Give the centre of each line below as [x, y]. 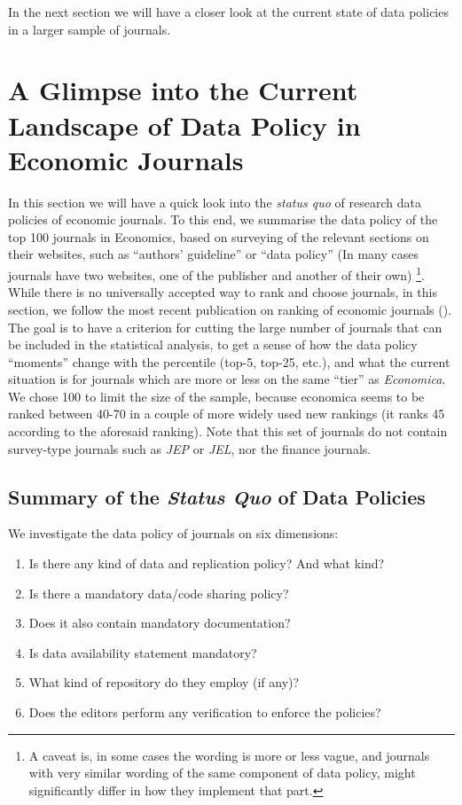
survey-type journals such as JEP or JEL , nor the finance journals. [190, 448]
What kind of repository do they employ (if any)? [164, 682]
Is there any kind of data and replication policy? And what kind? [207, 563]
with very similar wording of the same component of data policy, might [222, 773]
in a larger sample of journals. [90, 29]
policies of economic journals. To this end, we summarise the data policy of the [223, 219]
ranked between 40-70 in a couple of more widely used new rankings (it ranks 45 [227, 414]
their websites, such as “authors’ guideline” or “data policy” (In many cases [214, 254]
